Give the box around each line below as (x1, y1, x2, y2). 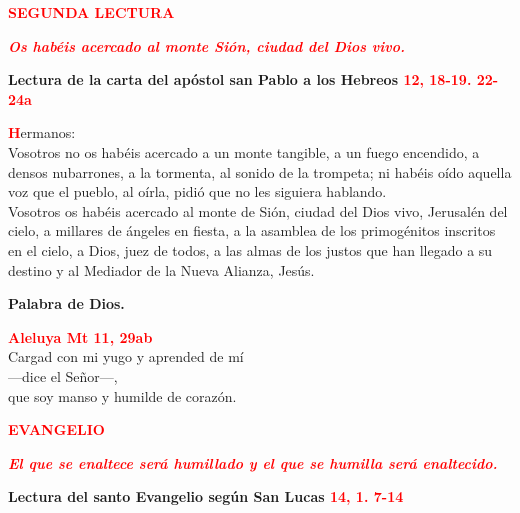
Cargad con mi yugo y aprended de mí (8, 346, 244, 367)
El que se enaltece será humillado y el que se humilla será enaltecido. (8, 452, 498, 473)
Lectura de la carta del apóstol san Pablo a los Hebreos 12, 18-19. (8, 69, 472, 90)
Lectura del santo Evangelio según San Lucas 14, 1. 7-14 (8, 486, 404, 507)
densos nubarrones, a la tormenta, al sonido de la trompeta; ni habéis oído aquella (8, 161, 512, 182)
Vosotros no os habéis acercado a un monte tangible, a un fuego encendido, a (8, 141, 480, 162)
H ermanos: (8, 122, 76, 143)
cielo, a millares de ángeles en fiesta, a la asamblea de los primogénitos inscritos (8, 220, 496, 241)
